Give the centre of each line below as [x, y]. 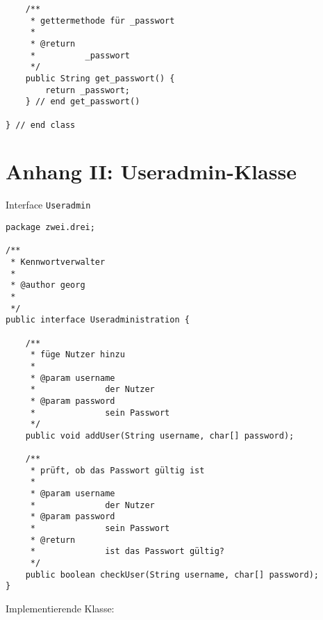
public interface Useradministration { [98, 320]
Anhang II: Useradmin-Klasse [151, 171]
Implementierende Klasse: [60, 608]
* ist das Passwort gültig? [127, 552]
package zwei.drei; [50, 227]
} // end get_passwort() [83, 102]
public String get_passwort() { [100, 78]
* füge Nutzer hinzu [77, 355]
